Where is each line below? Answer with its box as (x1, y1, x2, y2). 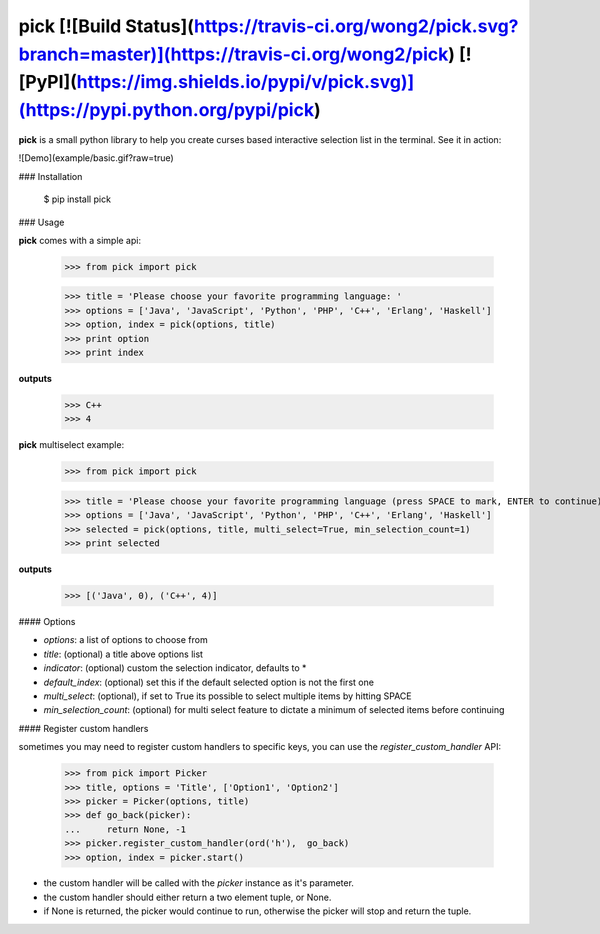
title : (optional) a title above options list (43, 648, 204, 660)
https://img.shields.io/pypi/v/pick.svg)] (76, 71, 415, 94)
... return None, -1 (64, 823, 187, 835)
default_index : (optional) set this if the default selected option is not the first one (43, 676, 375, 688)
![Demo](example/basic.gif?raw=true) (18, 152, 174, 164)
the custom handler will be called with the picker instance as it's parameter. (43, 877, 355, 889)
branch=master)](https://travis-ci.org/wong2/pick (18, 43, 449, 65)
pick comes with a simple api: (18, 234, 142, 246)
